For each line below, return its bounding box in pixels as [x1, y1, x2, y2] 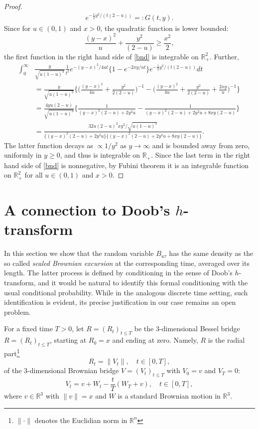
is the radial [208, 335, 245, 345]
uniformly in [4, 150, 42, 160]
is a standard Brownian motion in [118, 391, 221, 401]
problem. [4, 306, 31, 317]
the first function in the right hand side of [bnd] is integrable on [4, 51, 199, 61]
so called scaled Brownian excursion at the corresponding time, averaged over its [4, 257, 250, 268]
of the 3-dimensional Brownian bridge [4, 365, 119, 376]
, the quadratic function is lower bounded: [100, 22, 229, 33]
